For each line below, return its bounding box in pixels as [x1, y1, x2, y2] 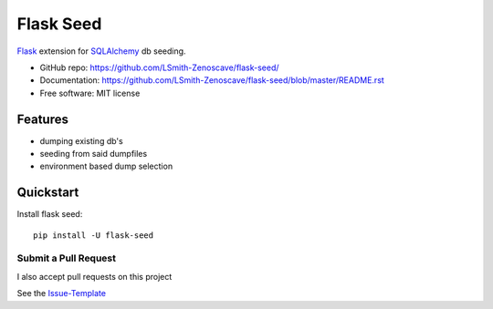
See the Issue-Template [16, 288, 107, 299]
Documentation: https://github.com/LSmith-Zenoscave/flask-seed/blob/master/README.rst [39, 75, 385, 86]
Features [16, 111, 68, 127]
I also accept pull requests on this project [16, 271, 173, 282]
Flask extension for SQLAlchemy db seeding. [16, 46, 186, 57]
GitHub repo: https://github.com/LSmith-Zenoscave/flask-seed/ [39, 62, 279, 73]
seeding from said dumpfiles [39, 149, 148, 160]
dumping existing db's [39, 135, 123, 146]
